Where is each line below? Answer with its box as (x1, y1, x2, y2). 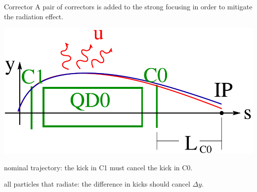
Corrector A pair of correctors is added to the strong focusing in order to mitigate (4, 1, 253, 11)
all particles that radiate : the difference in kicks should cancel (4, 179, 190, 189)
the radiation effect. (4, 11, 64, 21)
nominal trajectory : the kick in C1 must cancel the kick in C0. (4, 162, 193, 172)
